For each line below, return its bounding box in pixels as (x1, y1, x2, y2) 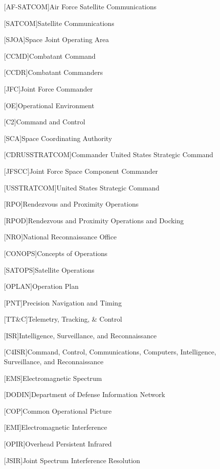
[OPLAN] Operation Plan (4, 281, 79, 291)
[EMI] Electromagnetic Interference (4, 422, 107, 432)
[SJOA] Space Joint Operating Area (4, 34, 109, 45)
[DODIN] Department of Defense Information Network (4, 389, 165, 399)
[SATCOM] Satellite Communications (4, 18, 114, 28)
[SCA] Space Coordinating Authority (4, 133, 112, 143)
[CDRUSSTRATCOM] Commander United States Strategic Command (4, 149, 214, 160)
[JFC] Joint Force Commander (4, 83, 93, 94)
